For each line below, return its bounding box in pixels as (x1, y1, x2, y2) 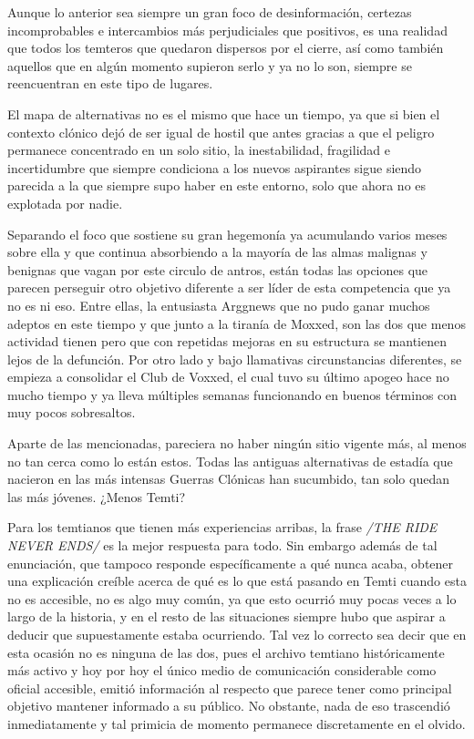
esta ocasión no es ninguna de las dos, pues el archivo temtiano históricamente (7, 642, 445, 662)
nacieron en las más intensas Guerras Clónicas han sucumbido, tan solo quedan (7, 469, 449, 488)
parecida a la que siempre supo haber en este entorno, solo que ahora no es (7, 176, 427, 195)
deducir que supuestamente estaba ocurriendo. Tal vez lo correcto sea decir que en (7, 625, 467, 643)
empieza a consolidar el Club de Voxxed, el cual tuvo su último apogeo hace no (7, 367, 449, 386)
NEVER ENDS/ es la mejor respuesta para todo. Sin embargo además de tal (7, 536, 438, 555)
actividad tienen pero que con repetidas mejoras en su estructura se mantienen (7, 332, 448, 351)
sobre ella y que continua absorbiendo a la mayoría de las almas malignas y (7, 242, 428, 262)
